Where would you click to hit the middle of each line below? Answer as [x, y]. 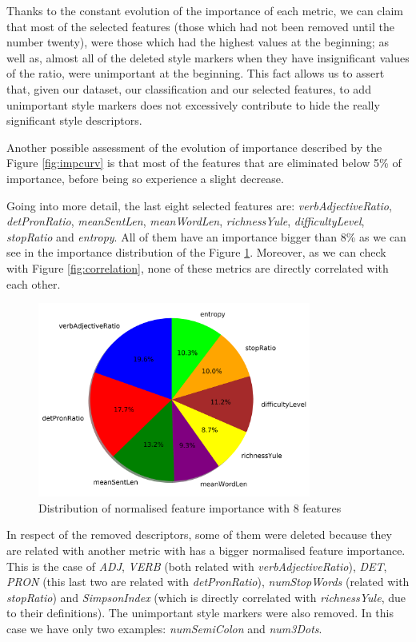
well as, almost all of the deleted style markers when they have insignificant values [208, 57]
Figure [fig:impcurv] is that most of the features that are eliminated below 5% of [204, 163]
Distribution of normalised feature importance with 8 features [190, 507]
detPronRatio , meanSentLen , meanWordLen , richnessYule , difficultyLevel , [186, 221]
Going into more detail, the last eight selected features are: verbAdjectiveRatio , [199, 205]
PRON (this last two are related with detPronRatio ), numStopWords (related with [208, 582]
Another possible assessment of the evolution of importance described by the [194, 147]
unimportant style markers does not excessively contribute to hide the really [193, 104]
